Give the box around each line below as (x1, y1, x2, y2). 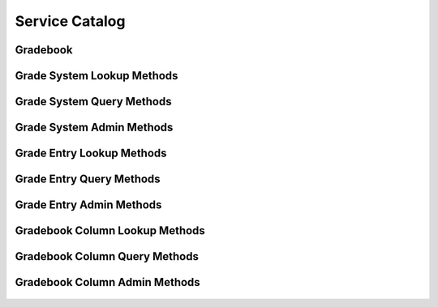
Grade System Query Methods (15, 95, 172, 109)
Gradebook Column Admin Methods (15, 275, 200, 289)
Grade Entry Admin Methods (15, 198, 162, 212)
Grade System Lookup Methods (15, 69, 178, 83)
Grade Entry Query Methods (15, 173, 161, 186)
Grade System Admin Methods (15, 121, 174, 134)
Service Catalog (15, 12, 126, 30)
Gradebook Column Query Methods (15, 249, 199, 263)
